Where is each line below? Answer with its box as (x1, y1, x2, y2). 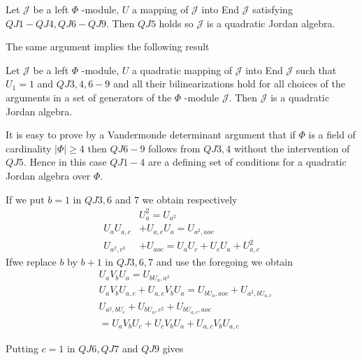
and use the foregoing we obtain (156, 254, 294, 268)
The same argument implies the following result (6, 39, 210, 54)
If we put (6, 192, 45, 206)
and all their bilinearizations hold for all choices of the (113, 76, 345, 91)
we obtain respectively (142, 192, 238, 206)
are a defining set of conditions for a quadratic (147, 154, 347, 169)
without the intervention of (233, 141, 350, 155)
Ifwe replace (6, 254, 57, 268)
